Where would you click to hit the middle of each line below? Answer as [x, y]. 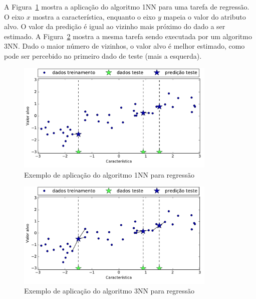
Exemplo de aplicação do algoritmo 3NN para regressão [109, 291]
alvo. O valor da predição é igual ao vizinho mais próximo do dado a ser [115, 26]
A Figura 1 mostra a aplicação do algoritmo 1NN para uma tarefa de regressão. [127, 7]
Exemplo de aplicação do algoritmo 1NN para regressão [109, 174]
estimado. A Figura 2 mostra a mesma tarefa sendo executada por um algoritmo [128, 36]
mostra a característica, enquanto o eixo [94, 16]
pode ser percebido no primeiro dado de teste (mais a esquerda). [103, 55]
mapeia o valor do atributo [205, 16]
